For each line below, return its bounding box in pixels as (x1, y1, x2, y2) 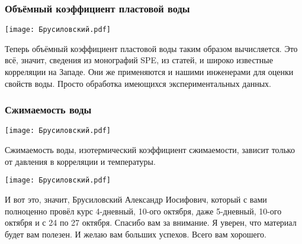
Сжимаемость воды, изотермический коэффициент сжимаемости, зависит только (5, 144, 295, 156)
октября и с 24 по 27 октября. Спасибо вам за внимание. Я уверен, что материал (5, 216, 297, 229)
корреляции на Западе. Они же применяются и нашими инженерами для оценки (5, 66, 294, 78)
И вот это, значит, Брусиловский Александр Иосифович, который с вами (5, 193, 267, 205)
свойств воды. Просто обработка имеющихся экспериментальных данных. (5, 77, 271, 89)
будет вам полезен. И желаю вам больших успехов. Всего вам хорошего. (5, 227, 266, 240)
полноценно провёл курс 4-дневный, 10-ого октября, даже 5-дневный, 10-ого (5, 204, 282, 217)
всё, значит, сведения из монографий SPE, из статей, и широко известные (5, 54, 273, 66)
